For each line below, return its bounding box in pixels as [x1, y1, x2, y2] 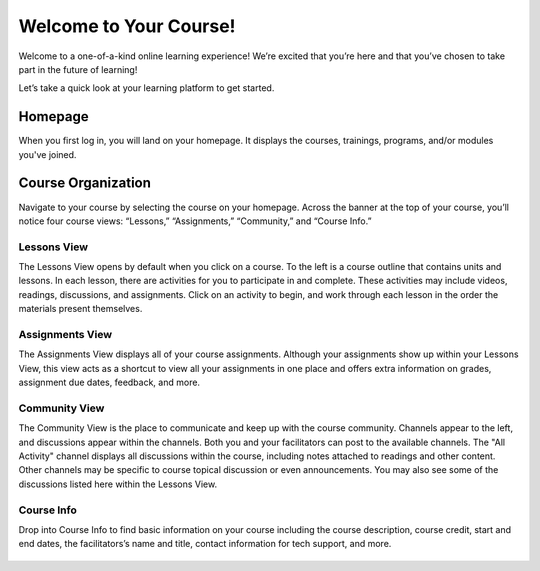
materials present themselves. [18, 303, 143, 315]
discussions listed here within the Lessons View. [18, 478, 218, 490]
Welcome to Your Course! [18, 15, 236, 37]
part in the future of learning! [18, 63, 138, 75]
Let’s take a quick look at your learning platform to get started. [18, 82, 275, 94]
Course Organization [18, 175, 152, 192]
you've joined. [18, 148, 77, 160]
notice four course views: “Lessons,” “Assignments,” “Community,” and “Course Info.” [18, 215, 372, 227]
